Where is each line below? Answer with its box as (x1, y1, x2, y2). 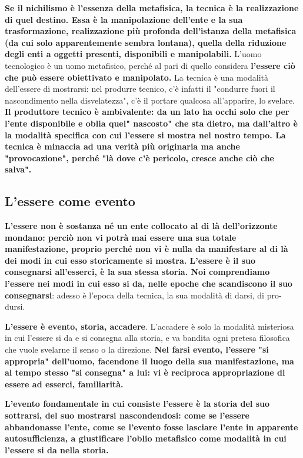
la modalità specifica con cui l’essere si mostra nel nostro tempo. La (5, 128, 286, 141)
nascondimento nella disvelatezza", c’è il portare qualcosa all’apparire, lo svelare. (5, 94, 295, 106)
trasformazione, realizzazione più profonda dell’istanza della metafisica (5, 25, 297, 37)
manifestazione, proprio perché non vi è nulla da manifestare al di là (5, 243, 288, 255)
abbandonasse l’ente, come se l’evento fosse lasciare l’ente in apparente (5, 420, 298, 433)
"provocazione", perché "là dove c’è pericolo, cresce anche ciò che (5, 151, 274, 164)
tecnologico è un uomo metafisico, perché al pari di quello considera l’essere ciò (5, 59, 295, 71)
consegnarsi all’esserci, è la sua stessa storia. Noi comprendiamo (5, 265, 270, 278)
